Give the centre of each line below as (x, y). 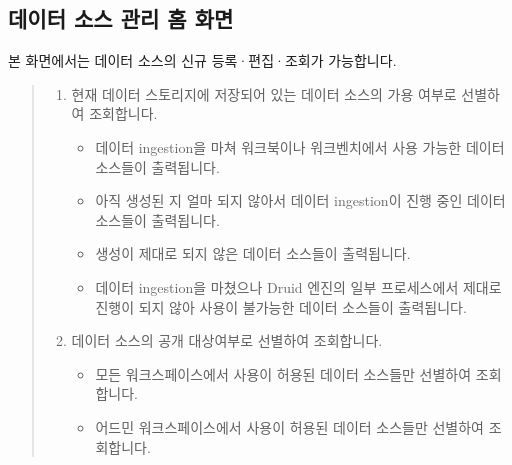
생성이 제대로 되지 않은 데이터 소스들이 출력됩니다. (253, 253)
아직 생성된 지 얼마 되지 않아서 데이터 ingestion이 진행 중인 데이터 (300, 200)
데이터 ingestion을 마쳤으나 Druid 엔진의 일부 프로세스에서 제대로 (298, 286)
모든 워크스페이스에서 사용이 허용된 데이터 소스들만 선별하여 (283, 373)
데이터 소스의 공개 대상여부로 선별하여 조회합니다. (227, 340)
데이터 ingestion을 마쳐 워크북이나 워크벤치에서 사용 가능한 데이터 (300, 146)
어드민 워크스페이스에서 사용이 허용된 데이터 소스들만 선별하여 (290, 426)
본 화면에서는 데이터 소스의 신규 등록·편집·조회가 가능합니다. (202, 60)
